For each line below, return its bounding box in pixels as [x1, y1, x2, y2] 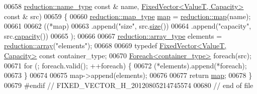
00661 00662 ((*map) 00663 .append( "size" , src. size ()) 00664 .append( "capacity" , [4, 21, 251, 31]
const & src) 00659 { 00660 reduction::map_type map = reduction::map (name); [4, 11, 251, 21]
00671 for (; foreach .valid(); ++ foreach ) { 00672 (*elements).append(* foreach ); [4, 60, 247, 70]
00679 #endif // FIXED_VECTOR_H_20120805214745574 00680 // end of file [4, 79, 253, 90]
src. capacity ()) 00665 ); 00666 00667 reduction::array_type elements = [4, 30, 222, 41]
